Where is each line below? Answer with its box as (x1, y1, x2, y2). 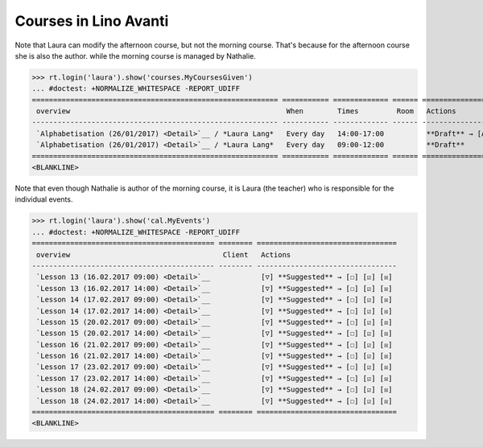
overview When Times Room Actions (36, 107, 456, 116)
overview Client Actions (36, 250, 291, 259)
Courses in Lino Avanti (14, 12, 169, 30)
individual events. (14, 195, 73, 204)
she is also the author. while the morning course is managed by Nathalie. (14, 51, 257, 60)
